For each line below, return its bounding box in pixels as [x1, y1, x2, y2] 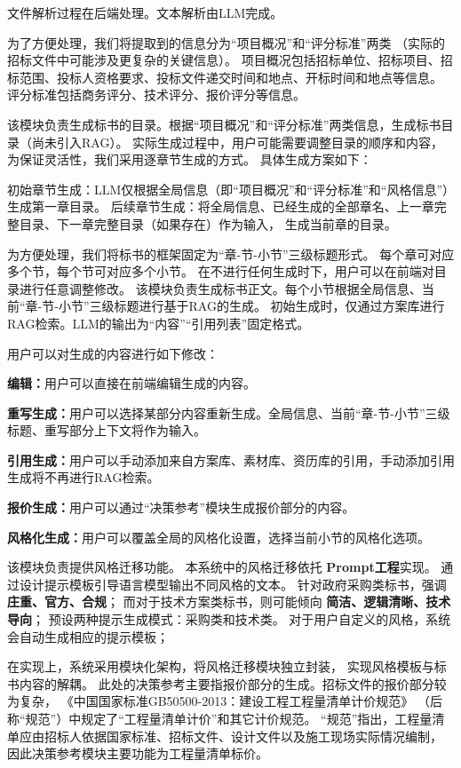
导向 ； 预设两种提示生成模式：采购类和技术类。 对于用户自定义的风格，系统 [7, 610, 451, 629]
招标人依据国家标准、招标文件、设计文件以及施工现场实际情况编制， [44, 726, 442, 745]
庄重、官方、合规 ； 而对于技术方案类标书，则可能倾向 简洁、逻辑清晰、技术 [7, 592, 451, 611]
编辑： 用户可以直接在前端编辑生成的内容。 [7, 374, 256, 392]
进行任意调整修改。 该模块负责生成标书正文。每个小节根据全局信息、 [19, 279, 422, 297]
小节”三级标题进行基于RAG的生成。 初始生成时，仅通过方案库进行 [58, 297, 445, 315]
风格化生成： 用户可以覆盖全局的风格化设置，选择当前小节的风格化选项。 [7, 527, 430, 546]
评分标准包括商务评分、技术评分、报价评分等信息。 [7, 85, 306, 104]
